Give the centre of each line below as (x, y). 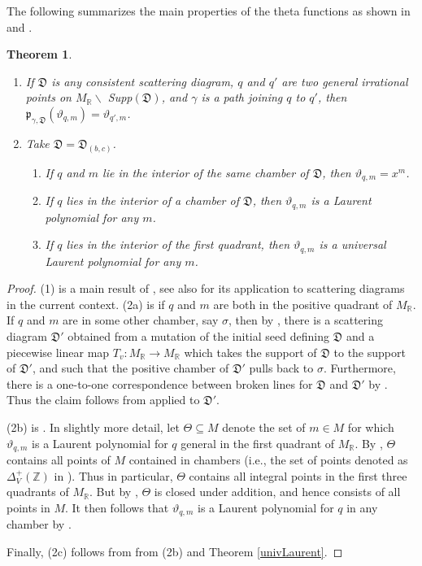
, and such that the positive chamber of (131, 368)
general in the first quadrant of (258, 443)
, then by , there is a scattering (305, 320)
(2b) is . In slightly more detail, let (93, 427)
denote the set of (264, 427)
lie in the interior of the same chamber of (206, 172)
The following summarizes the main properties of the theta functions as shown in (209, 11)
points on (48, 97)
